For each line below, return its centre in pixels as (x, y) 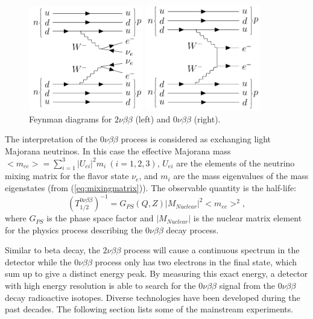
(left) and (153, 118)
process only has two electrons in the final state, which (196, 261)
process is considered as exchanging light (196, 139)
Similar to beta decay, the (52, 250)
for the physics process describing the (74, 229)
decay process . (192, 229)
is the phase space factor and (100, 218)
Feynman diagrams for (71, 118)
